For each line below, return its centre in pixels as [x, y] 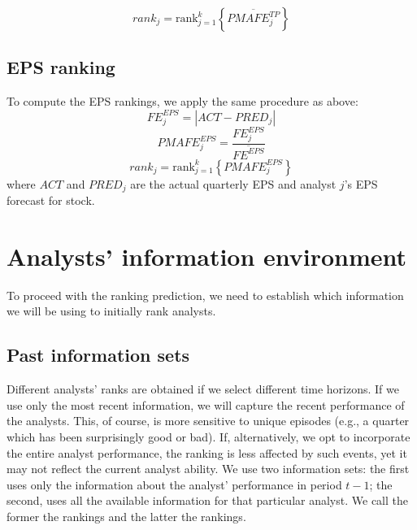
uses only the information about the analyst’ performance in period [174, 484]
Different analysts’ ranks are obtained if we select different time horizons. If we [203, 389]
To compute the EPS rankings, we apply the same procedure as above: [182, 101]
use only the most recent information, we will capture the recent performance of [206, 404]
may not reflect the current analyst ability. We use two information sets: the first [208, 469]
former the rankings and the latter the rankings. [126, 516]
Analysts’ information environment [207, 256]
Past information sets [98, 355]
